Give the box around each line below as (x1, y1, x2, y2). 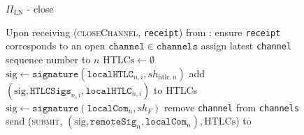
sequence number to (6, 51, 91, 66)
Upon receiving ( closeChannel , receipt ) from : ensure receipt (6, 24, 281, 39)
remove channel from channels (164, 100, 300, 114)
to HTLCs (154, 82, 198, 97)
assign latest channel (201, 38, 292, 53)
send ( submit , (6, 113, 63, 128)
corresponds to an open (6, 38, 106, 53)
